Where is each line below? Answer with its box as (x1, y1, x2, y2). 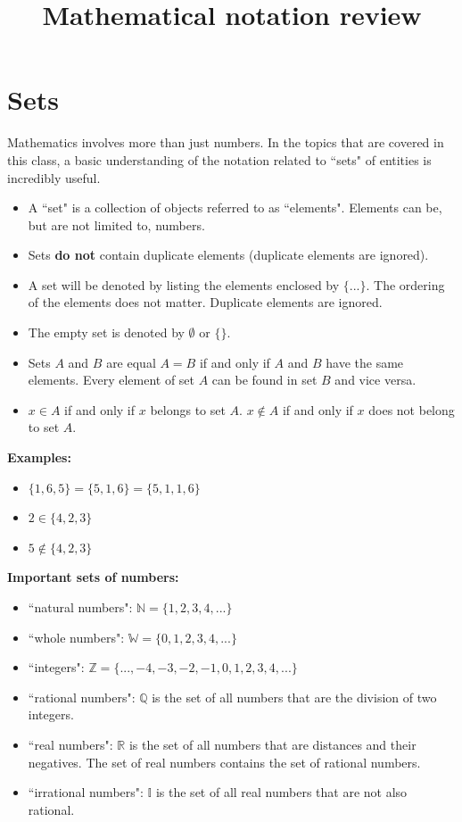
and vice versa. (334, 370, 417, 389)
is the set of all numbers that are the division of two (152, 687, 437, 706)
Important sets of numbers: (7, 568, 179, 586)
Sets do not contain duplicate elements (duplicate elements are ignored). (28, 245, 429, 264)
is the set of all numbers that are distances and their (128, 735, 417, 753)
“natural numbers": (28, 598, 133, 616)
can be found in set (211, 370, 318, 389)
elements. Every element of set (28, 370, 195, 389)
